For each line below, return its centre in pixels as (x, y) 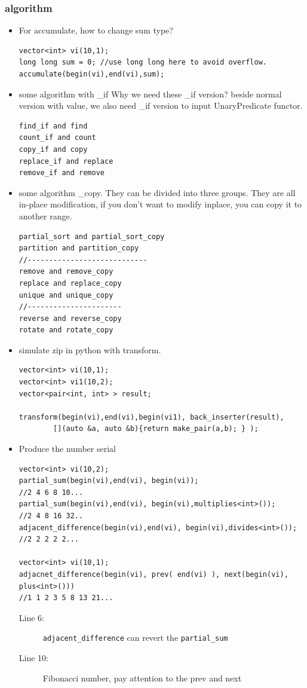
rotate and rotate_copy (66, 330)
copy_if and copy (53, 149)
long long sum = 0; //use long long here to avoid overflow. (143, 62)
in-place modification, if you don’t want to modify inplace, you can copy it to (160, 204)
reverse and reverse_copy (70, 318)
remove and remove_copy (66, 272)
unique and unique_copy (66, 295)
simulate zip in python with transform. (90, 349)
